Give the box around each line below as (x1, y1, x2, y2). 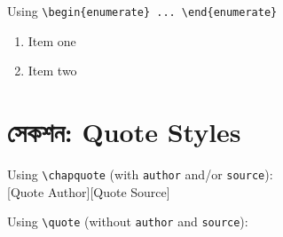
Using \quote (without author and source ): (7, 212, 248, 231)
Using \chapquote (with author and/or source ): (7, 164, 273, 183)
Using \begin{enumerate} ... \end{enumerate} (7, 2, 278, 20)
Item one (28, 31, 76, 50)
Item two (28, 61, 77, 80)
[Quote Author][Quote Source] (7, 182, 170, 201)
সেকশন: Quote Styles (7, 114, 241, 150)
